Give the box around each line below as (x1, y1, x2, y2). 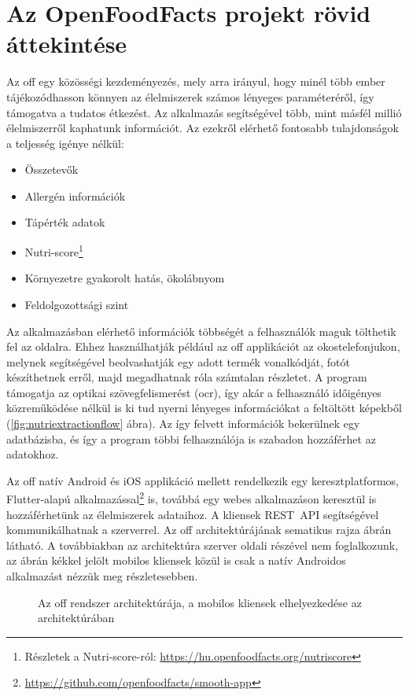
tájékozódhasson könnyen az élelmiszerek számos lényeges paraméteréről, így (6, 88, 374, 105)
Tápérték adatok (24, 214, 105, 230)
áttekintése (6, 28, 127, 60)
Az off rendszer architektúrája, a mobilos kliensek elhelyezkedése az (38, 594, 362, 610)
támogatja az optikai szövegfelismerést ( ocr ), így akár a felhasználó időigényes (6, 384, 381, 400)
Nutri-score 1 (24, 241, 83, 260)
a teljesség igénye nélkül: (6, 134, 124, 151)
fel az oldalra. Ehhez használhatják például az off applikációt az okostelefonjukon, (6, 338, 400, 355)
